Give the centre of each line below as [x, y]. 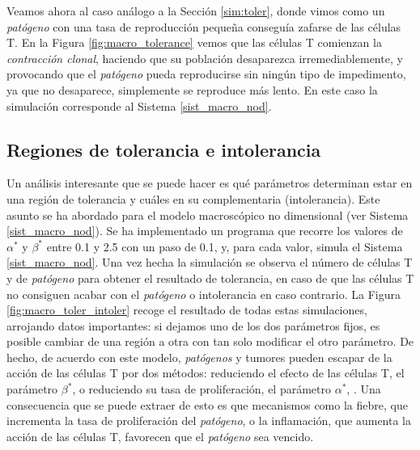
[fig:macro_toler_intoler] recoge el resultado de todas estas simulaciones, [187, 310]
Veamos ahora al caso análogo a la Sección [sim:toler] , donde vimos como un [196, 11]
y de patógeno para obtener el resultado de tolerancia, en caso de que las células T [210, 278]
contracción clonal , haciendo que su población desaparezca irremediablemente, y [205, 58]
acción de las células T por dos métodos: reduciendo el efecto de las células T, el [206, 373]
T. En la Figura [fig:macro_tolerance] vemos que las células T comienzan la [194, 42]
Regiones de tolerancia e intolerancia [164, 149]
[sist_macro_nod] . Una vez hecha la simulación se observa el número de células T [210, 262]
